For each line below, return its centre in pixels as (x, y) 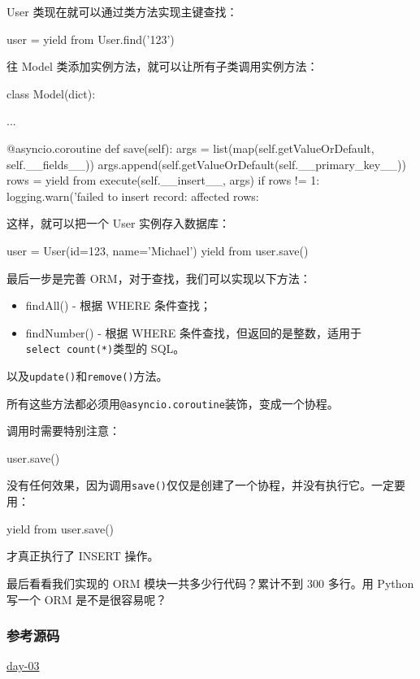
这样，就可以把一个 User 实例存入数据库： (119, 223)
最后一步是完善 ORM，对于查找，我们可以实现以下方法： (159, 278)
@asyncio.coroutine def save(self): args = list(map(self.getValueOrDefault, (191, 148)
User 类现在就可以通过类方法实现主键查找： (122, 11)
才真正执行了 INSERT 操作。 (83, 556)
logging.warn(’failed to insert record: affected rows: (133, 196)
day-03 (23, 666)
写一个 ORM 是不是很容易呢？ (87, 599)
